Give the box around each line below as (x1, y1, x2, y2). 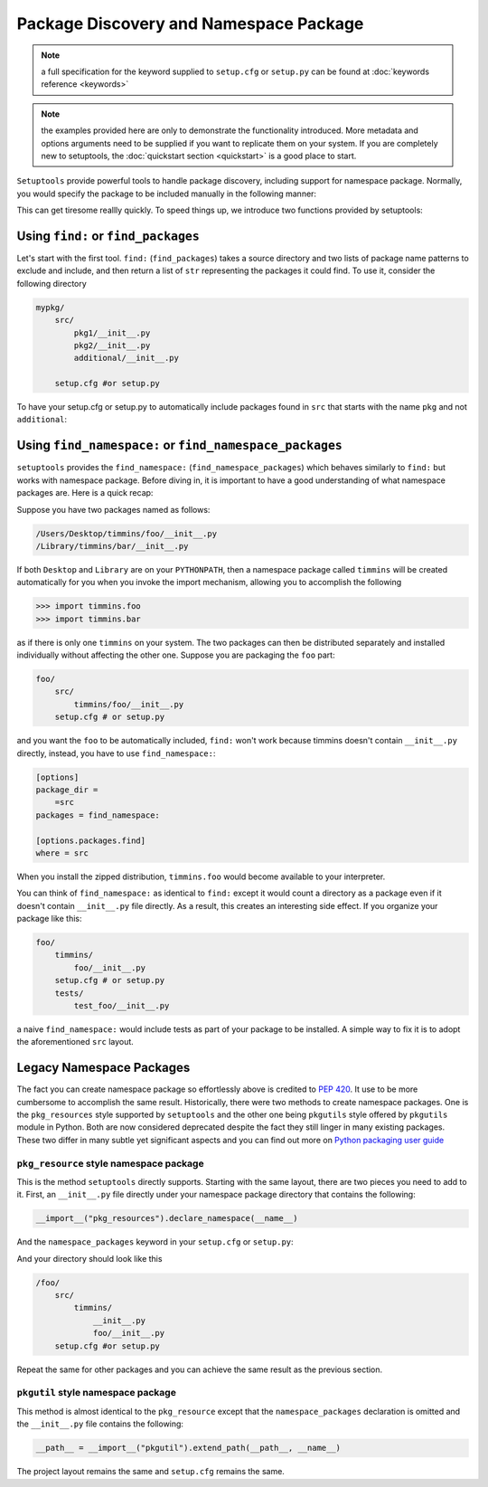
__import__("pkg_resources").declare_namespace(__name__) (35, 1213, 298, 1224)
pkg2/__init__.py (73, 340, 151, 350)
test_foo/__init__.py (73, 1000, 170, 1010)
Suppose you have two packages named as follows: (16, 504, 211, 515)
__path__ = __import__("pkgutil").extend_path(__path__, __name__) (35, 1443, 342, 1454)
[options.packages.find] (35, 835, 146, 846)
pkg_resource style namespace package (16, 1157, 204, 1170)
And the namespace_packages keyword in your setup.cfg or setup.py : (16, 1236, 294, 1247)
